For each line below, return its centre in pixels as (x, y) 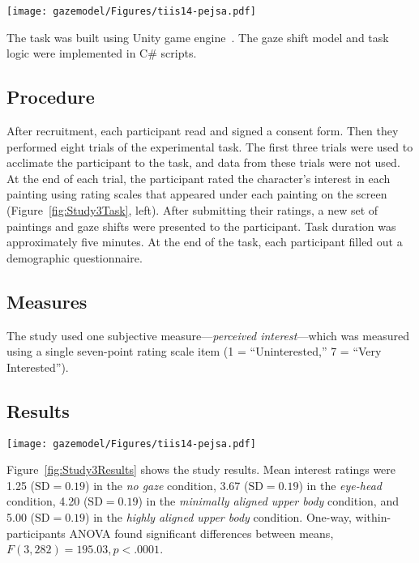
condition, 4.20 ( (47, 501)
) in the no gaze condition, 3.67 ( (167, 485)
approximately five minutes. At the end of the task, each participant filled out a (205, 242)
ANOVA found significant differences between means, (201, 533)
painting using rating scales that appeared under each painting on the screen (197, 194)
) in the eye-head (340, 485)
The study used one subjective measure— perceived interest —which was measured (208, 335)
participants (36, 533)
